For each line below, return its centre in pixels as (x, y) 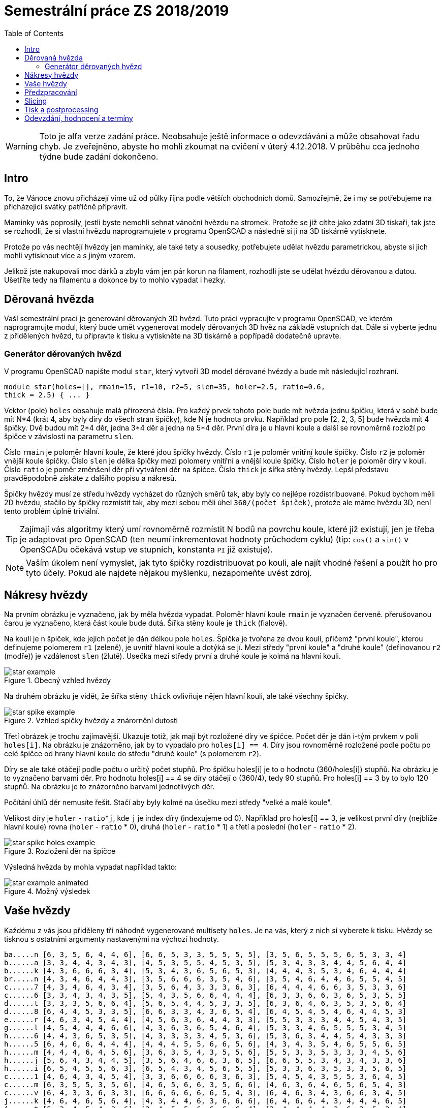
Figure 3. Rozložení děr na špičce (60, 851)
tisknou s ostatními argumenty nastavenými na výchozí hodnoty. (112, 939)
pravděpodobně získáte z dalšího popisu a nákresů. (90, 478)
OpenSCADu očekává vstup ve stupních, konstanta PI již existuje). (146, 550)
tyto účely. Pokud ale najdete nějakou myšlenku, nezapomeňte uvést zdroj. (169, 573)
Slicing (36, 101)
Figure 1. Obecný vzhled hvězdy (58, 681)
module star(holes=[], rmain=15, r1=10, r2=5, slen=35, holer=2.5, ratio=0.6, (165, 387)
